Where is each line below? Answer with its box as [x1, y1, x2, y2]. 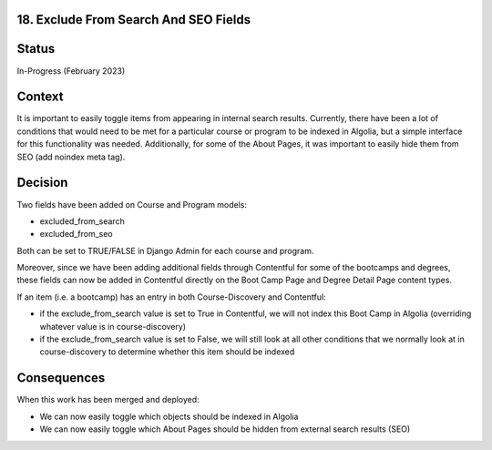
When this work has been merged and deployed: [16, 394, 200, 405]
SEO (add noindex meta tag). [16, 151, 126, 162]
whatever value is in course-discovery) [39, 321, 187, 332]
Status [16, 41, 56, 56]
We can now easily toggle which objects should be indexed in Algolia [39, 411, 299, 422]
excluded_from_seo [39, 229, 113, 240]
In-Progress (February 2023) [16, 65, 126, 77]
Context [16, 89, 64, 105]
